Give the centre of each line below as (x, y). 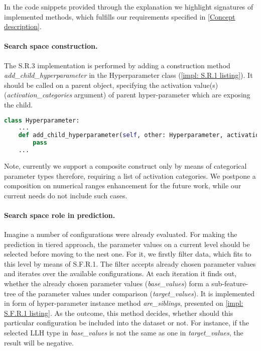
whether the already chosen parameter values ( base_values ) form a (107, 283)
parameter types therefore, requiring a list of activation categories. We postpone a (130, 176)
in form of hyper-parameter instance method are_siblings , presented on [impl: (124, 303)
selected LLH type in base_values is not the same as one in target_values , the (124, 333)
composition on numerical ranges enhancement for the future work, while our (123, 186)
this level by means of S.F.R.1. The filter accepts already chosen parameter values (130, 263)
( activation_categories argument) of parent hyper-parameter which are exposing (127, 95)
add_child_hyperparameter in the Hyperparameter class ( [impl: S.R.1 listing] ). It (128, 75)
